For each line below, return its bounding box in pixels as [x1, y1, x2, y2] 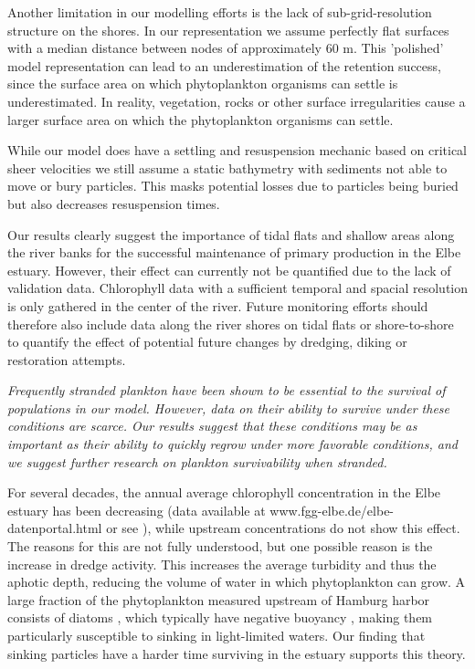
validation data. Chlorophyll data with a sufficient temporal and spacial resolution [7, 278, 469, 298]
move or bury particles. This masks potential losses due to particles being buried [7, 176, 459, 195]
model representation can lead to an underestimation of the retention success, [7, 56, 441, 75]
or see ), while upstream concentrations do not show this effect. [106, 518, 460, 538]
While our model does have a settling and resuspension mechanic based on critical [7, 141, 468, 160]
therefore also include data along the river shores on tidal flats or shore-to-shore [7, 314, 454, 333]
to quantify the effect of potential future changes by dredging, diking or [7, 332, 407, 351]
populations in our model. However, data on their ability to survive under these [7, 398, 450, 417]
